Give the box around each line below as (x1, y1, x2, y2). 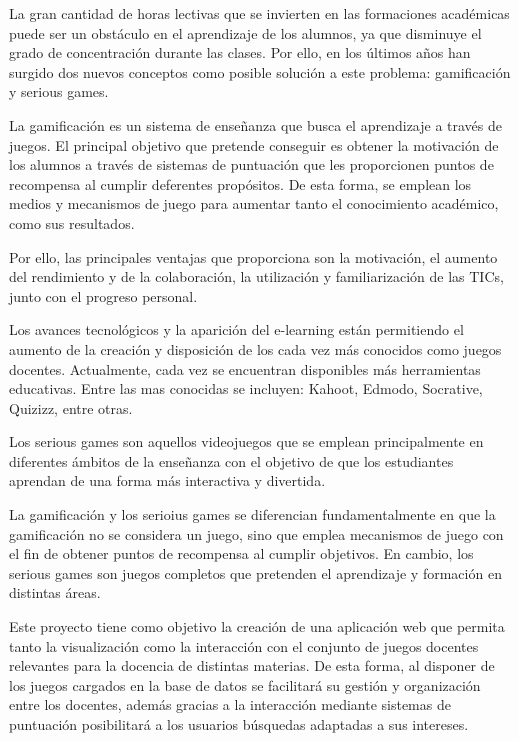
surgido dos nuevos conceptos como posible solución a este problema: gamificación (9, 61, 511, 82)
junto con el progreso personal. (9, 285, 198, 306)
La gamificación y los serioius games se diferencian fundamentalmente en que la (9, 504, 496, 525)
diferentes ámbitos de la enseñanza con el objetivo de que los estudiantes (9, 450, 454, 471)
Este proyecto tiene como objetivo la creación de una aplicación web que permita (9, 616, 505, 637)
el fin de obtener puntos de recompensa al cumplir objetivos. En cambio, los (9, 543, 474, 564)
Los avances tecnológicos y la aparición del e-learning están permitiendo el (9, 319, 464, 340)
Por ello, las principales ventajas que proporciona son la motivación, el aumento (9, 246, 498, 267)
